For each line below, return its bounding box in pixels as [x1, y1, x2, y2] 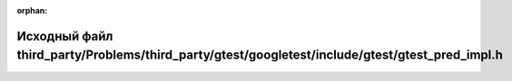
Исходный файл [16, 28, 113, 44]
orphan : [16, 5, 48, 15]
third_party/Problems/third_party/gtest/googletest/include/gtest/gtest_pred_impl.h [16, 48, 504, 63]
